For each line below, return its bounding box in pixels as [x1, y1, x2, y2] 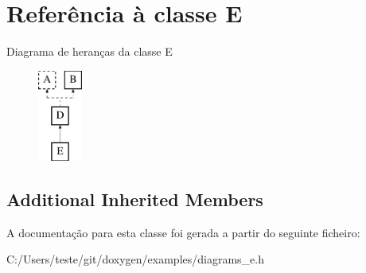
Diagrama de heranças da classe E [6, 43, 173, 60]
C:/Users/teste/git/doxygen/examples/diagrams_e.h [6, 251, 265, 267]
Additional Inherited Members [6, 187, 263, 212]
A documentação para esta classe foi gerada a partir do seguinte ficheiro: [6, 224, 360, 240]
